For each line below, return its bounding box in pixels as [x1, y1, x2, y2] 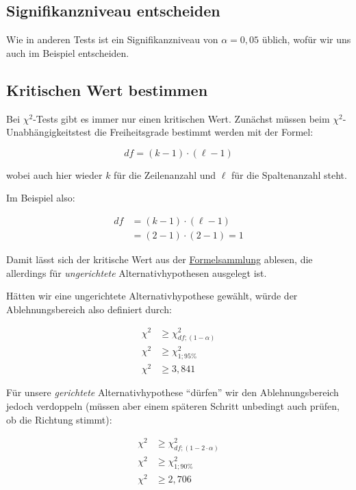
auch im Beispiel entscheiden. [6, 45, 129, 60]
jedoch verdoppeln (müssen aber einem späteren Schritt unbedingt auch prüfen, [6, 398, 340, 413]
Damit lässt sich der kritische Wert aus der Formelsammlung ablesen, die [6, 252, 313, 267]
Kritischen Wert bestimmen [6, 79, 208, 100]
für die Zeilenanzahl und [114, 167, 216, 182]
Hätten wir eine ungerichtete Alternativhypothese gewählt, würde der [6, 289, 298, 303]
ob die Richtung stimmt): [6, 412, 112, 426]
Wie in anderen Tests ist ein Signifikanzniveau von [6, 32, 218, 47]
